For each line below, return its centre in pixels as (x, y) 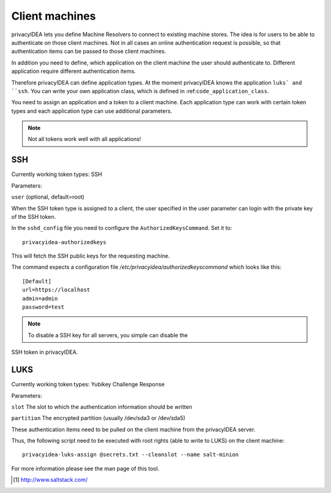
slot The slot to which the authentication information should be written (102, 407)
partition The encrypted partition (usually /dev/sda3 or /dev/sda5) (98, 418)
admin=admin (40, 298)
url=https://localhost (56, 290)
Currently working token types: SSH (57, 174)
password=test (43, 307)
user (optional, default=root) (48, 197)
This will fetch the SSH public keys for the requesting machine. (91, 256)
